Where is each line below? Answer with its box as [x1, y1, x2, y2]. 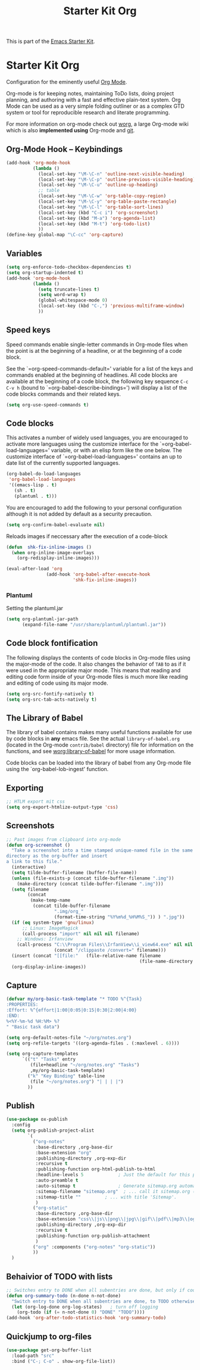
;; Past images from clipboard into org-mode [6, 836, 121, 843]
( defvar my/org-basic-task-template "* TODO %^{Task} [6, 996, 143, 1002]
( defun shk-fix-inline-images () [6, 544, 92, 550]
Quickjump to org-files [6, 1331, 92, 1341]
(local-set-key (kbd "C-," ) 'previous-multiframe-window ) [37, 303, 185, 309]
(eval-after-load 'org [6, 566, 62, 572]
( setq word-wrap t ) [37, 292, 86, 298]
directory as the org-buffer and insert [6, 853, 108, 859]
